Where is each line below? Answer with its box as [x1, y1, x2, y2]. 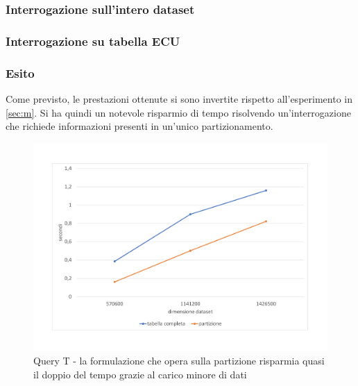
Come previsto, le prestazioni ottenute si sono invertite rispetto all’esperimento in [6, 91, 352, 106]
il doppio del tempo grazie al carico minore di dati [33, 367, 247, 381]
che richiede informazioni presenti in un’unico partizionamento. [6, 119, 273, 133]
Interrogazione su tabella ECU [6, 32, 180, 49]
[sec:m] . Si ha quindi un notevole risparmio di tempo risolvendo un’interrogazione [6, 105, 351, 119]
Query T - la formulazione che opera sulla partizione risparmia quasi [33, 353, 325, 368]
